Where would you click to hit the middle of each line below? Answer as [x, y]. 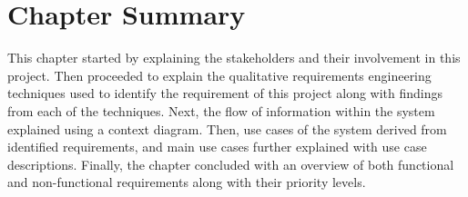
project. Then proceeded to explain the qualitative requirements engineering [219, 75]
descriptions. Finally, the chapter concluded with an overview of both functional [231, 164]
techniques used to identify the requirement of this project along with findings [225, 93]
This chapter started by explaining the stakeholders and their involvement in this [234, 58]
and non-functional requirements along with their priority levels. [187, 182]
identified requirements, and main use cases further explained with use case [217, 147]
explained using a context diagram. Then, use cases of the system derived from [227, 128]
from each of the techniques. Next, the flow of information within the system [221, 110]
